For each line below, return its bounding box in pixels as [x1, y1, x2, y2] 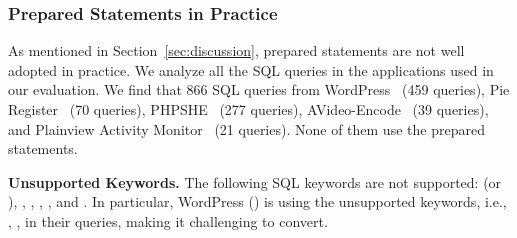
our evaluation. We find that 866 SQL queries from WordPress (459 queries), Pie [8, 79, 510, 100]
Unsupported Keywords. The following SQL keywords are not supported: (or [8, 171, 502, 192]
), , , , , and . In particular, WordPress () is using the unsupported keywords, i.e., [8, 191, 507, 212]
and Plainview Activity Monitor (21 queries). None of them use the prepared [8, 118, 485, 139]
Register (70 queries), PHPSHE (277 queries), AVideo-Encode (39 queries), [8, 99, 489, 119]
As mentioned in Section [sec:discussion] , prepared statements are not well [8, 40, 465, 61]
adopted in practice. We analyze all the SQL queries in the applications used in [8, 59, 494, 80]
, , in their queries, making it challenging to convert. [8, 210, 328, 231]
